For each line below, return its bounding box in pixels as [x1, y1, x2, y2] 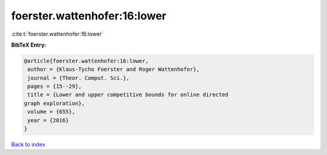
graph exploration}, [24, 100, 85, 107]
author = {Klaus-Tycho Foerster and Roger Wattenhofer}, [27, 66, 200, 73]
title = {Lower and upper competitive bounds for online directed [27, 91, 229, 98]
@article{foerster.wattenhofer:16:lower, [24, 58, 149, 64]
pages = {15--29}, [27, 83, 82, 90]
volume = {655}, [27, 108, 76, 115]
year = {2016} [27, 117, 69, 124]
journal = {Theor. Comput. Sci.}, [27, 74, 130, 81]
